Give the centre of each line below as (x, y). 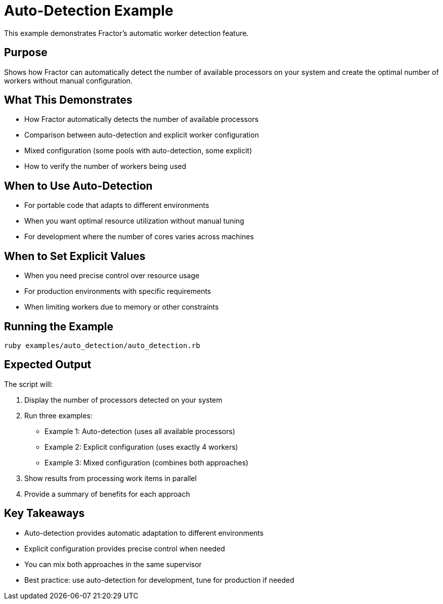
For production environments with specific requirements (118, 291)
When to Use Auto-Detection (78, 186)
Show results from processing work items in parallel (110, 478)
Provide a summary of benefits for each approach (107, 494)
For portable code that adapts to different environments (117, 205)
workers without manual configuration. (68, 80)
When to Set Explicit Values (75, 256)
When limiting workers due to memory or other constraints (122, 307)
